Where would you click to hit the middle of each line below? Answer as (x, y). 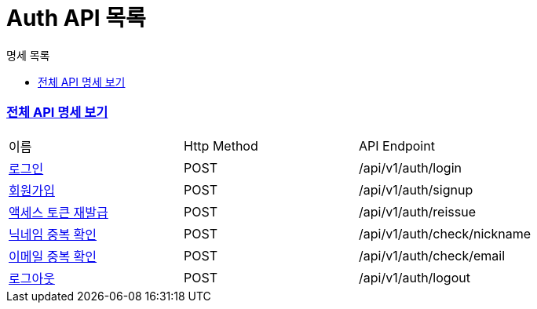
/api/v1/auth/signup (416, 189)
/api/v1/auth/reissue (417, 211)
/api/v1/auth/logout (415, 277)
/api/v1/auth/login (410, 167)
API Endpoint (397, 145)
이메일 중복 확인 (53, 256)
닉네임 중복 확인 (53, 234)
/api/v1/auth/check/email (432, 255)
